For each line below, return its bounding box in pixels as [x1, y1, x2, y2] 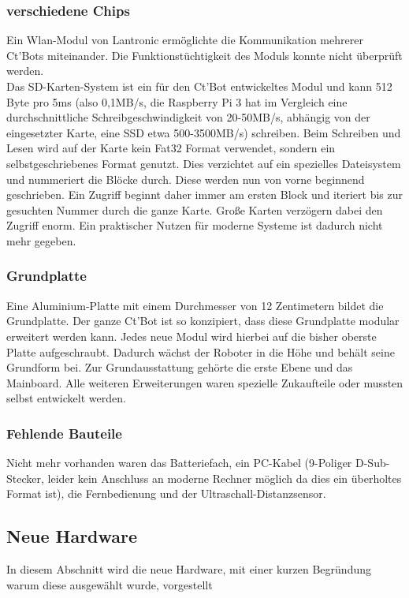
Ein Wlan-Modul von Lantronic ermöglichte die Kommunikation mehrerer [6, 32, 363, 48]
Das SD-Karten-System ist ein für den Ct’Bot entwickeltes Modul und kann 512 [6, 78, 392, 94]
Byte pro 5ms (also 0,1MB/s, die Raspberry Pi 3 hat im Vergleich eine [6, 93, 348, 110]
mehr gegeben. [6, 232, 76, 249]
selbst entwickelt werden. [6, 390, 126, 406]
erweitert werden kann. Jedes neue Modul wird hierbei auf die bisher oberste [6, 327, 377, 344]
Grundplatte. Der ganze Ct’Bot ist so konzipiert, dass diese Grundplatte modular [6, 312, 400, 329]
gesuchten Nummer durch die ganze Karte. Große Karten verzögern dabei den [6, 201, 383, 218]
